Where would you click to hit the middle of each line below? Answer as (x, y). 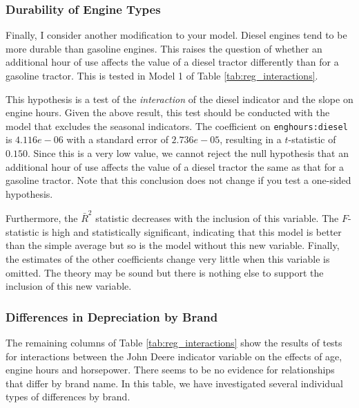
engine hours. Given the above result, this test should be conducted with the (168, 112)
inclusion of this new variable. (69, 286)
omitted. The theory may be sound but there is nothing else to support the (165, 272)
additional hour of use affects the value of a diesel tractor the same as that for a (175, 166)
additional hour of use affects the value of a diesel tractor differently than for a (172, 62)
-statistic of (312, 139)
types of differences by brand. (68, 397)
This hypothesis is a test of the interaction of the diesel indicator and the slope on (179, 99)
